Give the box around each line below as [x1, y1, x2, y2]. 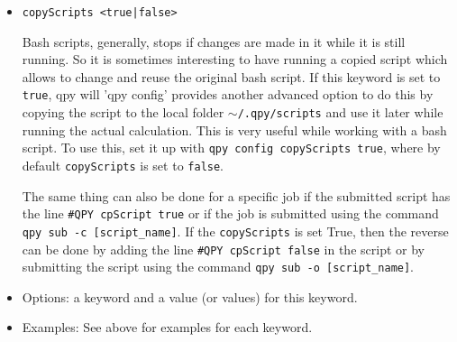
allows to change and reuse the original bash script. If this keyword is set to [22, 67, 441, 86]
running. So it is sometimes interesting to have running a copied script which [22, 50, 448, 69]
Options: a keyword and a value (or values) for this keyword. [22, 287, 358, 306]
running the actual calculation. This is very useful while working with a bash [22, 120, 447, 139]
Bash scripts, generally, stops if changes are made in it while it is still [22, 32, 406, 51]
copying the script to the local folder [22, 103, 224, 122]
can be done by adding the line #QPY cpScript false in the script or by [22, 239, 425, 258]
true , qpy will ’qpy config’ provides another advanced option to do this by [22, 85, 434, 104]
